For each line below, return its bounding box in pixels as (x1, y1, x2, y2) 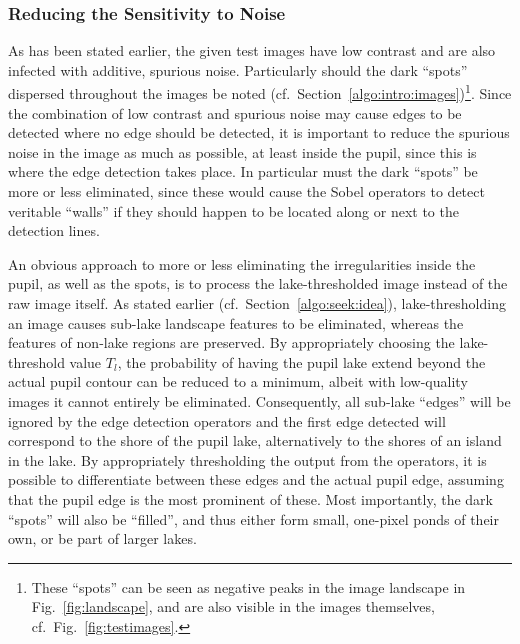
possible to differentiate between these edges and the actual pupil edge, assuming (8, 469, 504, 490)
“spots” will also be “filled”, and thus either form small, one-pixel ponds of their (8, 508, 499, 529)
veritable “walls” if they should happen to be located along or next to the (8, 200, 459, 221)
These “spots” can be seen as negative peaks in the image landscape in (31, 576, 466, 597)
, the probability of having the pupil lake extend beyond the (117, 351, 486, 372)
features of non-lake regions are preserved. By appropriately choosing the (8, 332, 455, 353)
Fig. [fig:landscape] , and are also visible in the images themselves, (31, 596, 435, 617)
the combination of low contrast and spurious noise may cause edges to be (8, 102, 462, 123)
